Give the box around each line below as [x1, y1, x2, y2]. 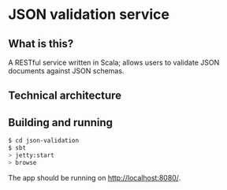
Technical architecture [8, 89, 122, 102]
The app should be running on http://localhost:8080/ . [8, 173, 181, 182]
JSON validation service [8, 6, 169, 24]
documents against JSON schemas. [8, 66, 125, 76]
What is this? [8, 37, 74, 50]
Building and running [8, 116, 113, 129]
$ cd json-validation [8, 136, 80, 145]
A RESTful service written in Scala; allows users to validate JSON [8, 58, 220, 67]
